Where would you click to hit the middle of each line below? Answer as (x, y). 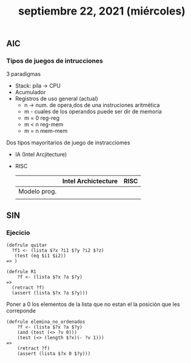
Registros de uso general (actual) (56, 99)
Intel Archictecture (90, 181)
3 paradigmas (24, 74)
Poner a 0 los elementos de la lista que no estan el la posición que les (93, 304)
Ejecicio (18, 232)
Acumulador (30, 92)
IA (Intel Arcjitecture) (41, 154)
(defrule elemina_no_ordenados (46, 322)
